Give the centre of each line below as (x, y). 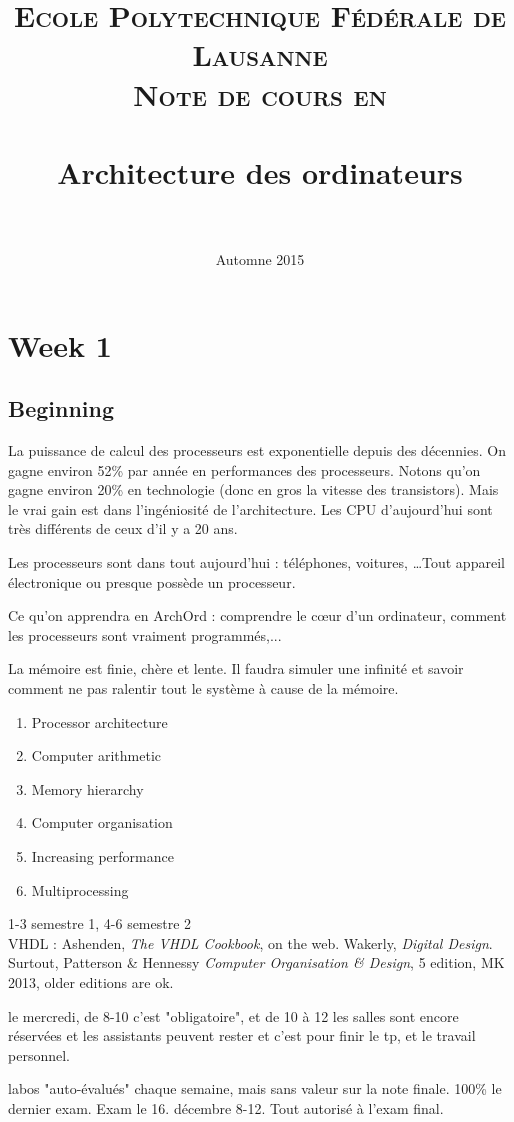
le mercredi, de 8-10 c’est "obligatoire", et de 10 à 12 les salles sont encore (233, 1015)
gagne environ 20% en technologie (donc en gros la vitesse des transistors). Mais (253, 489)
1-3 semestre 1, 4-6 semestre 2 (100, 923)
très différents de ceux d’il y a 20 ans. (123, 528)
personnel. (39, 1054)
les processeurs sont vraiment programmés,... (145, 634)
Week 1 (60, 344)
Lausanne (260, 54)
